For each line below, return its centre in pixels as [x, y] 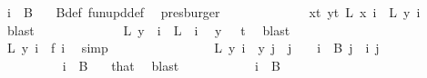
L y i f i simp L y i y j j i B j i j [193, 48]
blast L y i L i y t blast [148, 29]
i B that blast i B [171, 65]
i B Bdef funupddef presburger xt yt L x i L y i [213, 12]
